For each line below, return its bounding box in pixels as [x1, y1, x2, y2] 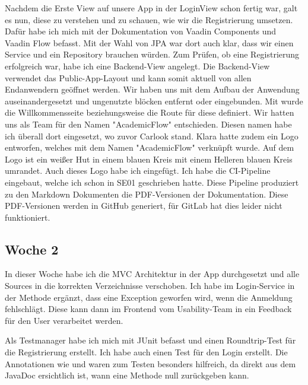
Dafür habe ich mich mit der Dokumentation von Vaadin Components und [5, 25, 277, 37]
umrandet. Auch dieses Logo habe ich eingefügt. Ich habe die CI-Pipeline [5, 164, 271, 177]
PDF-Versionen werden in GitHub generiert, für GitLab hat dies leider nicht [5, 199, 282, 212]
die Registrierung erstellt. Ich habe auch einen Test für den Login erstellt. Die [5, 346, 288, 358]
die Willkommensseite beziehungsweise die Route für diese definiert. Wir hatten [5, 106, 294, 119]
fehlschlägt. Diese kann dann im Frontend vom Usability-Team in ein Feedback [5, 303, 292, 315]
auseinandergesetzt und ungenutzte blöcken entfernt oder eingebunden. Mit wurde [5, 94, 303, 107]
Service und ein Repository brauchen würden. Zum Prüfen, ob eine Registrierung [5, 48, 300, 61]
